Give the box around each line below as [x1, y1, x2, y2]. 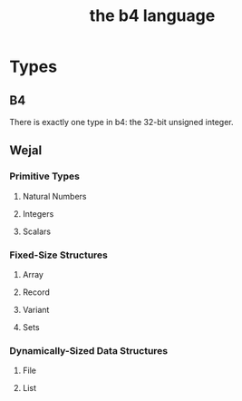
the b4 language [89, 5, 216, 26]
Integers [22, 208, 54, 219]
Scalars [22, 226, 52, 237]
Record [22, 287, 50, 298]
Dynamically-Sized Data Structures [9, 344, 169, 357]
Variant [22, 304, 50, 315]
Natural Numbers [22, 191, 88, 201]
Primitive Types [9, 170, 80, 182]
